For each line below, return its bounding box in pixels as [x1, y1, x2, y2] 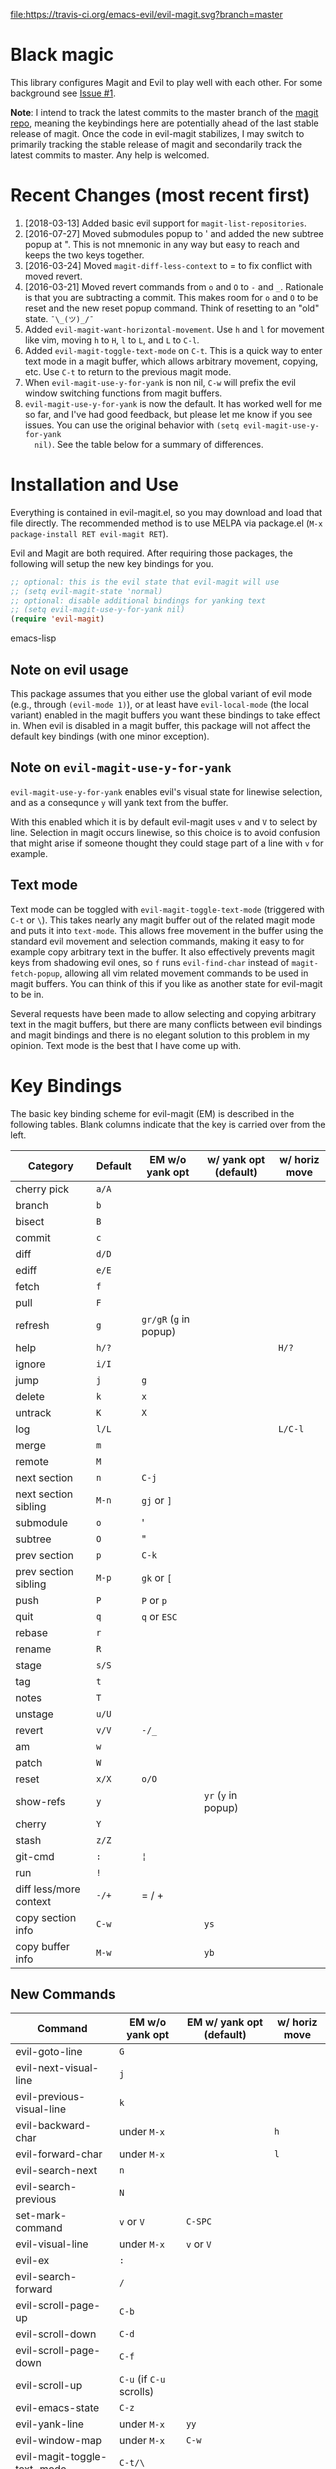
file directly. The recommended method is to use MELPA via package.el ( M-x [10, 517, 323, 529]
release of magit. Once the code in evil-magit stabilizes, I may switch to [10, 127, 305, 139]
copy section [15, 1910, 77, 1924]
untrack [15, 1405, 52, 1419]
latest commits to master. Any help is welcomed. [10, 149, 210, 161]
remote [15, 1454, 50, 1468]
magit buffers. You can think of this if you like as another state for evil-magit [10, 977, 323, 989]
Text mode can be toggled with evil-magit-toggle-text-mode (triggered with [10, 903, 325, 915]
